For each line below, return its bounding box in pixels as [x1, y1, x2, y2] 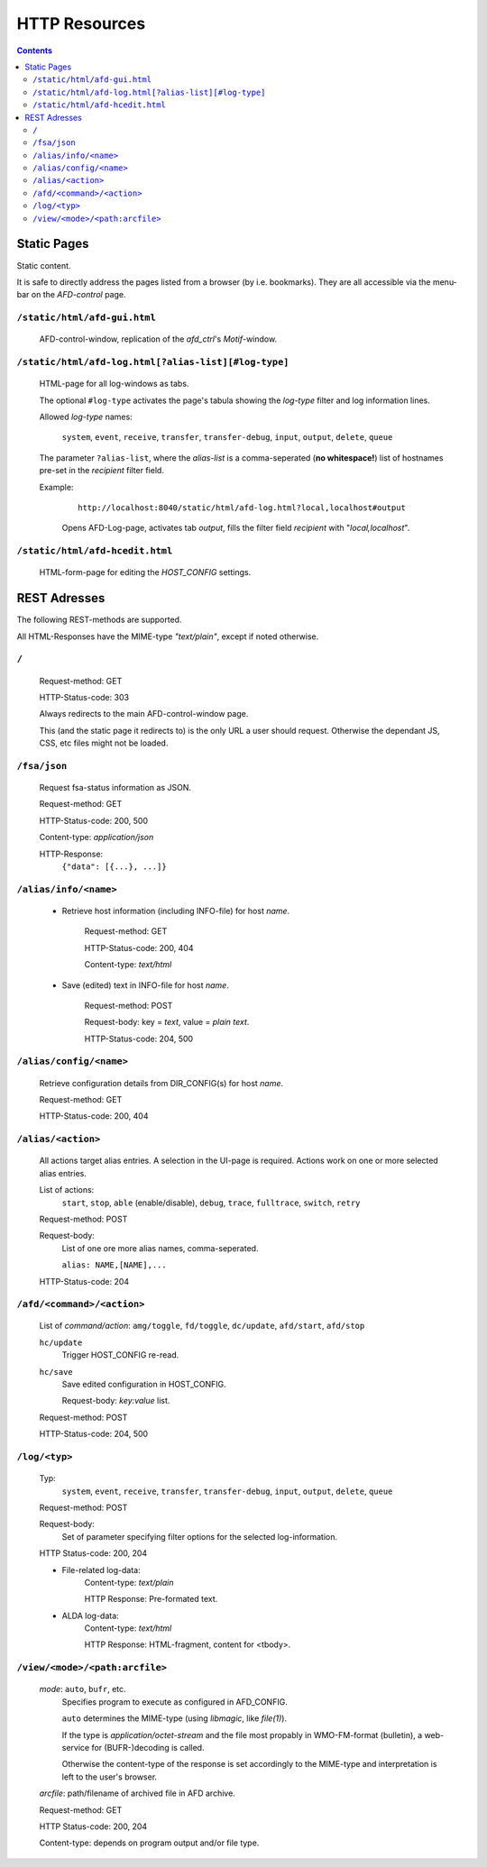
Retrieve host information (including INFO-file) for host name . [61, 905, 290, 916]
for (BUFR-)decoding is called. [91, 1742, 205, 1753]
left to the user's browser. [61, 1771, 158, 1782]
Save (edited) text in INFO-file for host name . [61, 979, 229, 991]
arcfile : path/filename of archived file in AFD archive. [39, 1788, 236, 1798]
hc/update [39, 1337, 83, 1348]
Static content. [16, 260, 71, 270]
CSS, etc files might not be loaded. [39, 737, 169, 748]
